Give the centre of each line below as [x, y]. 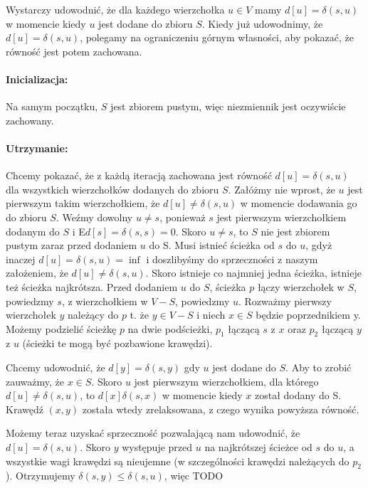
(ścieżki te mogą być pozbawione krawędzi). [117, 343]
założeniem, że [37, 273]
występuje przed [157, 447]
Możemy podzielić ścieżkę [61, 328]
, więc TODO [194, 476]
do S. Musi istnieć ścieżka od [212, 245]
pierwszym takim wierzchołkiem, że [83, 203]
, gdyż [319, 245]
